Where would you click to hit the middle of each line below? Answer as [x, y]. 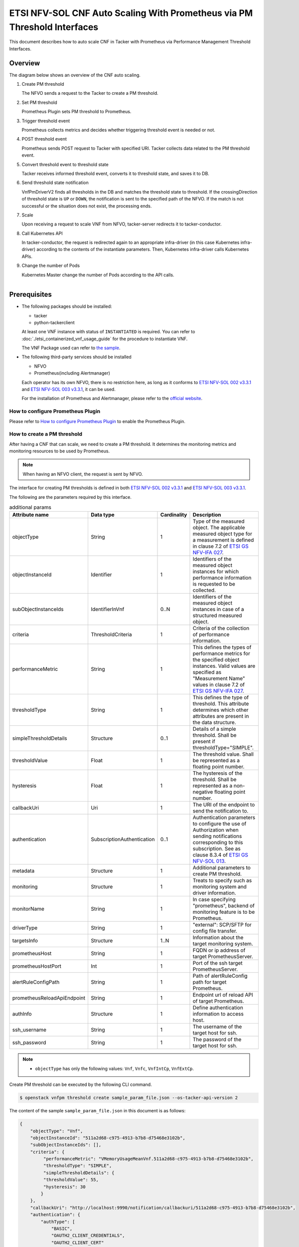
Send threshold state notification [55, 183]
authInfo [22, 1014]
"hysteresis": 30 [64, 1187]
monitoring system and [220, 887]
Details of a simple [214, 729]
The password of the [217, 1039]
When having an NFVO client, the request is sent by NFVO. [83, 474]
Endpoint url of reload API [223, 995]
